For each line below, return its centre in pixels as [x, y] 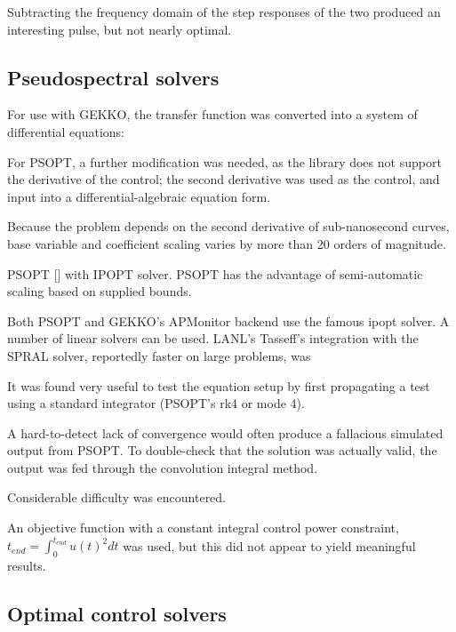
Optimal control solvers [117, 613]
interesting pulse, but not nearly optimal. [120, 29]
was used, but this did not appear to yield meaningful [269, 545]
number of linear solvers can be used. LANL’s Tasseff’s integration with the [213, 338]
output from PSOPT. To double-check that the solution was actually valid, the [222, 450]
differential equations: [66, 131]
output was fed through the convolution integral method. [163, 467]
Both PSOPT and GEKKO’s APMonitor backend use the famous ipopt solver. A [228, 320]
